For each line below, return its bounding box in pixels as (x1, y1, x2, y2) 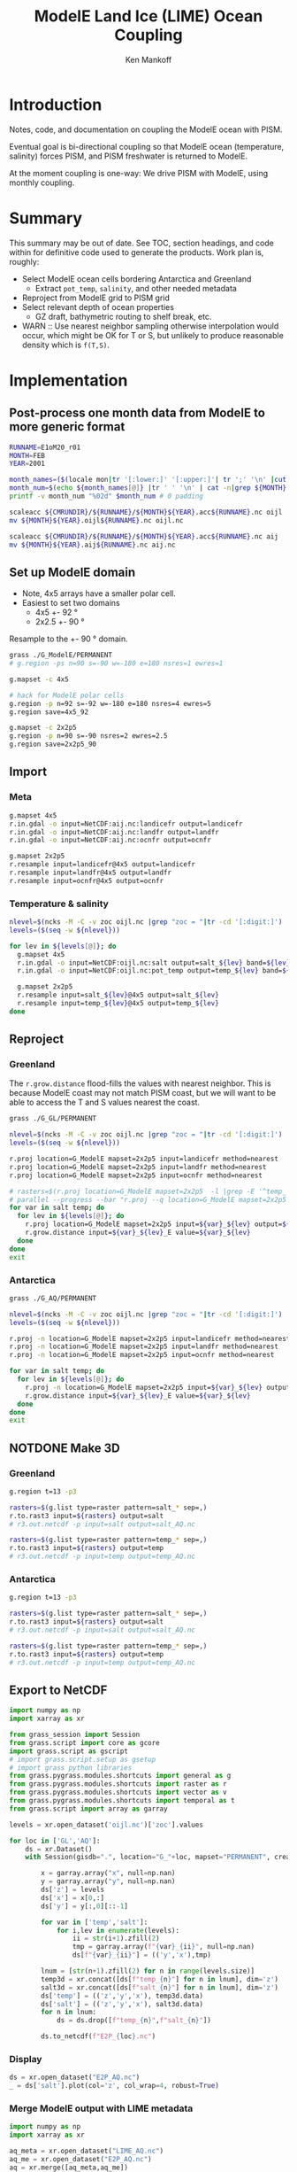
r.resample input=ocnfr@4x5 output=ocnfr (9, 876, 164, 885)
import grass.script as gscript (9, 1747, 128, 1756)
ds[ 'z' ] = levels (41, 1885, 104, 1895)
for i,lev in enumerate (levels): (56, 1926, 179, 1935)
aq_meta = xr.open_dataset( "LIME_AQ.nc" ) (9, 2146, 164, 2156)
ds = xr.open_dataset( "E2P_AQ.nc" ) (9, 2073, 141, 2083)
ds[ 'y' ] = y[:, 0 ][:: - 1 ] (41, 1902, 128, 1911)
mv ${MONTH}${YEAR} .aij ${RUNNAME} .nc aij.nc (9, 540, 176, 549)
